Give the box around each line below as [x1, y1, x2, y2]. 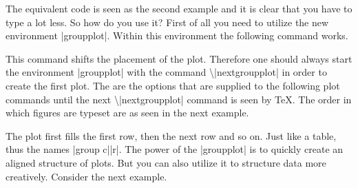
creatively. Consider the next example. [6, 169, 167, 183]
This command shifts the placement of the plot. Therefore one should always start [6, 51, 352, 65]
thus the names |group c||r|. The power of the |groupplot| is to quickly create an [6, 142, 344, 156]
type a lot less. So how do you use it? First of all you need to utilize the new [6, 14, 329, 29]
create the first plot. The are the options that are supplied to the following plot [6, 78, 340, 92]
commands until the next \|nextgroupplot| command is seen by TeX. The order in [6, 92, 352, 106]
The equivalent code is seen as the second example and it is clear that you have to [6, 1, 352, 15]
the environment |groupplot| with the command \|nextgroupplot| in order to [6, 65, 327, 79]
